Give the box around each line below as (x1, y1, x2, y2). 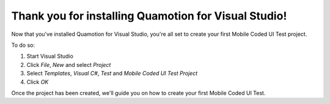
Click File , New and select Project (26, 61, 111, 68)
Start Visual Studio (26, 52, 73, 60)
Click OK (26, 78, 49, 85)
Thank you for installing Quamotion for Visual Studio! (11, 9, 287, 23)
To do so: (11, 41, 35, 49)
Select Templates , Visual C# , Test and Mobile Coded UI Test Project (26, 70, 198, 77)
